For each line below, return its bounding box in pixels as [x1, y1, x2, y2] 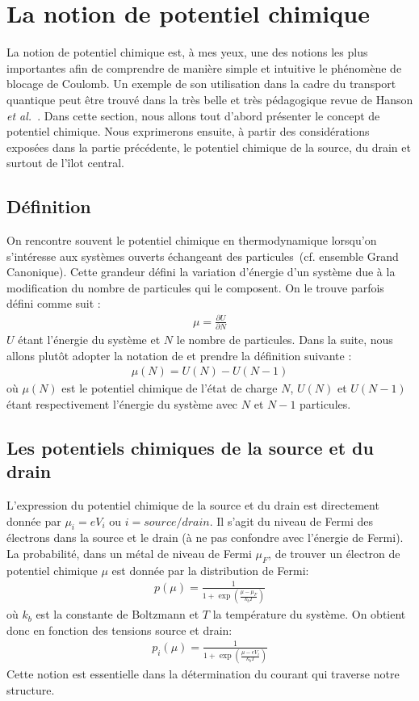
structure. [6, 681, 55, 698]
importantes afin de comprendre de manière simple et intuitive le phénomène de [6, 59, 402, 76]
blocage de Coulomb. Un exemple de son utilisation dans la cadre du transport [6, 75, 396, 92]
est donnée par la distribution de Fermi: [111, 561, 309, 578]
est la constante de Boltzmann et [36, 606, 199, 623]
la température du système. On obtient [212, 606, 406, 623]
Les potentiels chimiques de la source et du [6, 434, 374, 460]
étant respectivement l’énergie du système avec [6, 395, 238, 412]
